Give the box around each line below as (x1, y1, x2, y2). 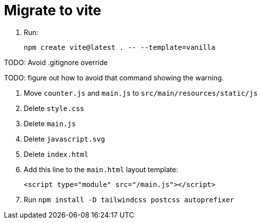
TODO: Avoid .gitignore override (4, 58, 108, 67)
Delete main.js (24, 119, 76, 128)
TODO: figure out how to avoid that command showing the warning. (4, 73, 224, 82)
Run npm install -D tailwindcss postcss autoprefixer (24, 195, 234, 204)
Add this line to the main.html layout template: (24, 165, 178, 174)
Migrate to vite (4, 2, 101, 19)
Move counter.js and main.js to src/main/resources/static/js (24, 88, 258, 97)
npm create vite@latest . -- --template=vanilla (24, 43, 216, 51)
